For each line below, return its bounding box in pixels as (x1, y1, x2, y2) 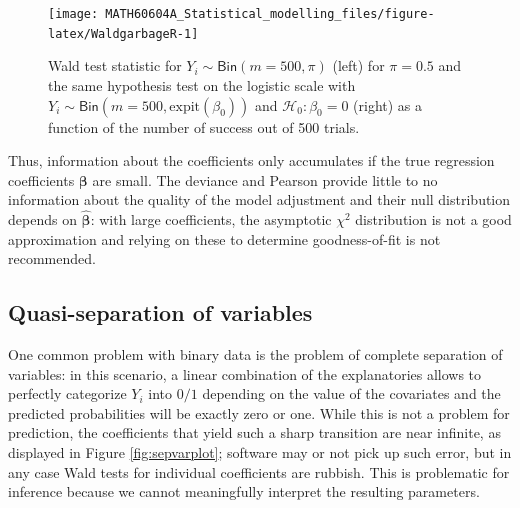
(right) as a (353, 94, 423, 115)
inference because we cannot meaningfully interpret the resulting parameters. (8, 481, 480, 502)
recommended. (8, 248, 96, 269)
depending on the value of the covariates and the (202, 383, 501, 404)
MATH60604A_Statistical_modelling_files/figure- (105, 7, 435, 21)
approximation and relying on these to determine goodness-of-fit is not (8, 228, 441, 249)
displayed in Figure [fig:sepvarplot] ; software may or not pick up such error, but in (8, 442, 512, 463)
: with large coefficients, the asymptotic (90, 209, 332, 230)
